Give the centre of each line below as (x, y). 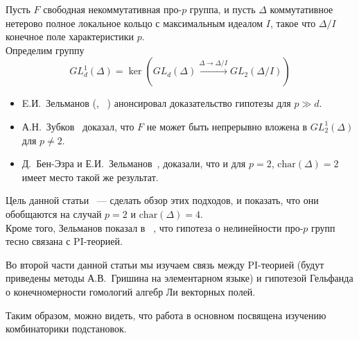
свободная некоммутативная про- (113, 9)
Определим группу (45, 50)
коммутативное (301, 9)
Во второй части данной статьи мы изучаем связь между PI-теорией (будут (165, 264)
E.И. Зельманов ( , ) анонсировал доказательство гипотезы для (156, 103)
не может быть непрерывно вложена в (227, 126)
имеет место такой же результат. (90, 177)
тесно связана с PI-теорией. (64, 241)
